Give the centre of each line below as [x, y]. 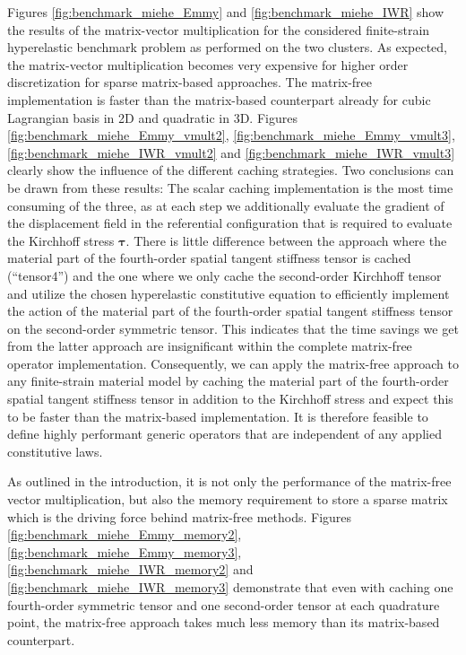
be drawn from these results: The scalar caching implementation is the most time [230, 187]
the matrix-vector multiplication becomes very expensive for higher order [208, 64]
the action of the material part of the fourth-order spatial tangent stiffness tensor [230, 311]
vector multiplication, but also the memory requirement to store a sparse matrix [228, 499]
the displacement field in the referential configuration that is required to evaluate [230, 223]
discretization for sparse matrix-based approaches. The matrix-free [190, 82]
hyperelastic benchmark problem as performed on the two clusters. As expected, [227, 47]
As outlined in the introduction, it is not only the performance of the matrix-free [229, 481]
